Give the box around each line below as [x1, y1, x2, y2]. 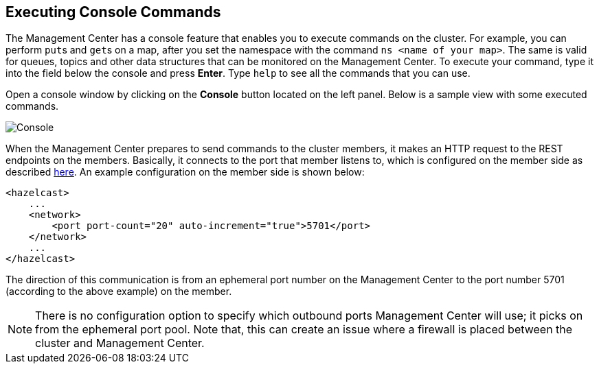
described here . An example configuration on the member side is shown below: [5, 166, 365, 178]
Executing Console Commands [5, 3, 221, 21]
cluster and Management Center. [35, 336, 205, 350]
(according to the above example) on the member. [5, 285, 232, 298]
